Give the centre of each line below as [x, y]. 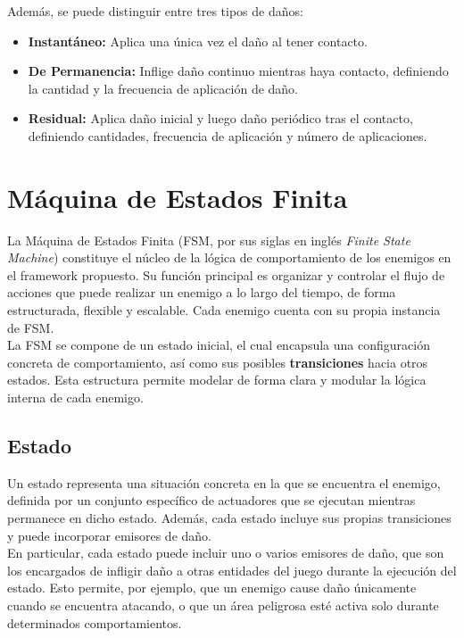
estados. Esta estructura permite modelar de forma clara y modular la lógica [217, 380]
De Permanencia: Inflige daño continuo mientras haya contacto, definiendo [238, 71]
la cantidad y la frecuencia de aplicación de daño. [163, 88]
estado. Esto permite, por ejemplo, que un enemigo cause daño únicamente [212, 588]
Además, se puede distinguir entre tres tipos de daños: [155, 11]
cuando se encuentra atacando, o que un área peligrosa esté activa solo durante [223, 605]
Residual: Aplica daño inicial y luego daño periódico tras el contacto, [220, 118]
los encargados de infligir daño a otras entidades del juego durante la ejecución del [232, 570]
